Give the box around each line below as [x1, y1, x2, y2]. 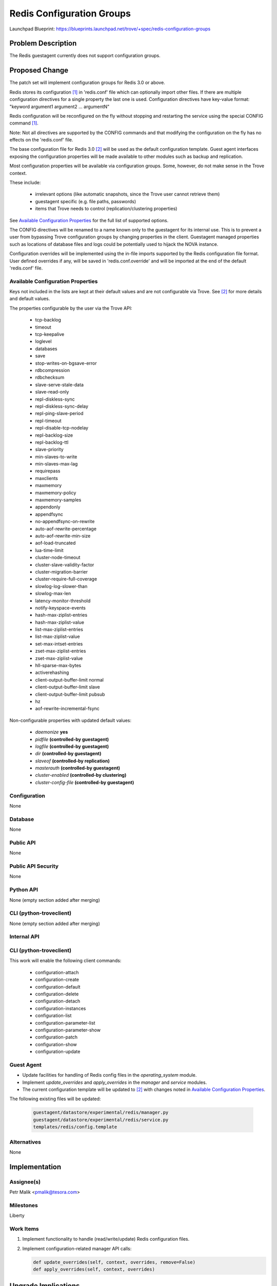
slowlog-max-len [35, 591, 71, 597]
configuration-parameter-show [35, 1027, 101, 1033]
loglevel [35, 338, 52, 345]
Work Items [9, 1225, 39, 1232]
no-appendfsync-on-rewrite [35, 519, 95, 525]
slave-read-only [35, 389, 69, 395]
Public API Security [9, 863, 59, 870]
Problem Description [9, 39, 77, 48]
